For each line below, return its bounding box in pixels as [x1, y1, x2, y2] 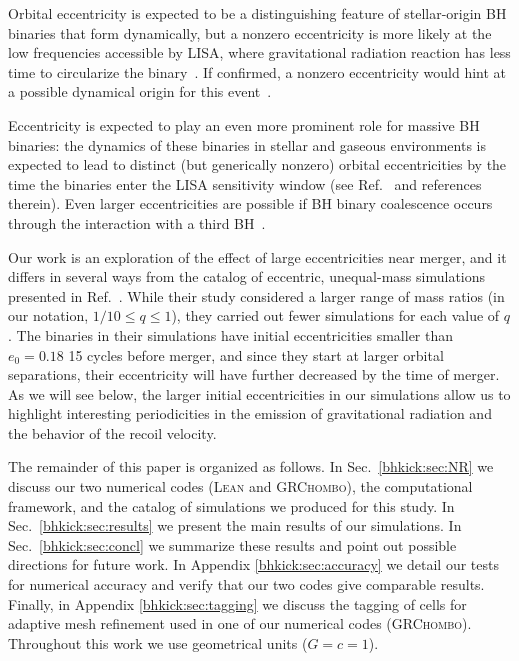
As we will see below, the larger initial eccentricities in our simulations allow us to [8, 383, 511, 404]
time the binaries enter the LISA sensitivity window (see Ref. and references [8, 173, 482, 194]
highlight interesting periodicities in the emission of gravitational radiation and [8, 403, 492, 424]
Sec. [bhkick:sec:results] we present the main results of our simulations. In [8, 515, 462, 536]
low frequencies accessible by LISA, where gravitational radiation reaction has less [8, 42, 511, 63]
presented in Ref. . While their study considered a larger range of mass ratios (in [8, 285, 505, 306]
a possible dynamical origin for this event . [8, 81, 272, 102]
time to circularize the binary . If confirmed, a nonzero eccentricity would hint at [8, 61, 507, 82]
